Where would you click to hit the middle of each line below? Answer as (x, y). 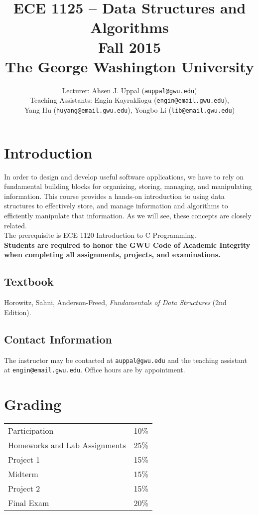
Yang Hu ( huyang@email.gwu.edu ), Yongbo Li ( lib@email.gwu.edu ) (129, 110)
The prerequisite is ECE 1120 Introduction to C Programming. (100, 235)
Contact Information (58, 339)
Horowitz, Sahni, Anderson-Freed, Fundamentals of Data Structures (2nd (115, 302)
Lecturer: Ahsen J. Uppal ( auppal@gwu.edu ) (129, 90)
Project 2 (24, 488)
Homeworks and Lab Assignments (67, 445)
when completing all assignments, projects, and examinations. (112, 255)
